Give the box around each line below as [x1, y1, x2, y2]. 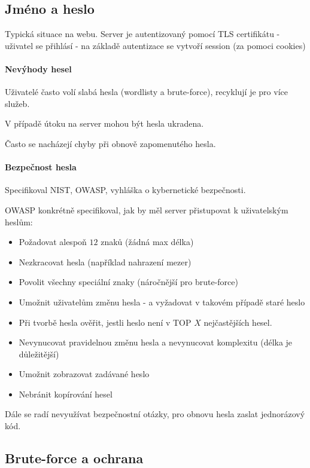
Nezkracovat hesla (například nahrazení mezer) [19, 255, 192, 268]
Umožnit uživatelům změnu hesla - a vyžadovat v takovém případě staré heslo [19, 295, 305, 308]
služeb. [5, 97, 30, 109]
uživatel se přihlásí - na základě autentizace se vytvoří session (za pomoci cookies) [5, 39, 306, 51]
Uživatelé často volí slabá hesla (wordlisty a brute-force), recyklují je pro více [5, 85, 288, 98]
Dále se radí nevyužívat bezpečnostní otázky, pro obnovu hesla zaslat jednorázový [5, 408, 305, 420]
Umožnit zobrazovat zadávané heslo [19, 368, 150, 380]
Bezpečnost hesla [5, 161, 77, 173]
